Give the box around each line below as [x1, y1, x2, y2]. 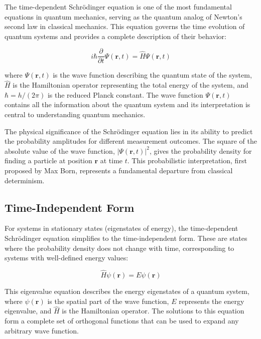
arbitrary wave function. [5, 325, 79, 335]
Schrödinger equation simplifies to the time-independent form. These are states [5, 232, 247, 243]
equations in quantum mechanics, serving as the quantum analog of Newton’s [5, 11, 242, 22]
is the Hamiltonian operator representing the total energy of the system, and [13, 80, 248, 90]
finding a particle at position [5, 155, 92, 166]
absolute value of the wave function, [5, 145, 115, 156]
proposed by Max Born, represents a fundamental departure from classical [5, 165, 233, 175]
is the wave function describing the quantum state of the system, [53, 70, 252, 80]
